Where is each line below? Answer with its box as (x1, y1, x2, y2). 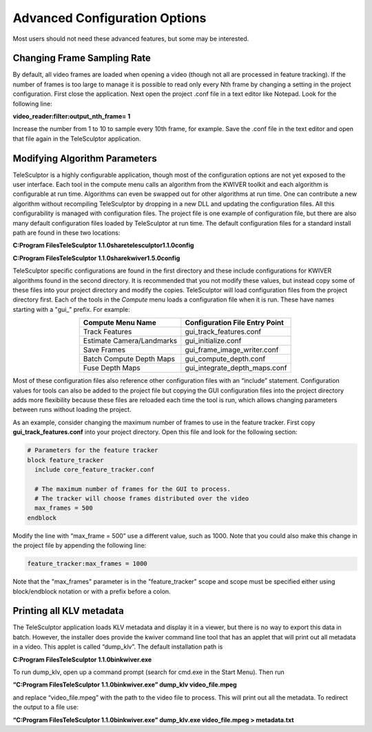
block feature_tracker (27, 456, 104, 464)
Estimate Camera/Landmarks (83, 336, 178, 346)
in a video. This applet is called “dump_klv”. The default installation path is (12, 642, 223, 651)
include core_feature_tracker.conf (34, 466, 155, 473)
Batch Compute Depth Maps (83, 354, 176, 364)
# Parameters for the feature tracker (27, 446, 158, 455)
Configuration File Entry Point (185, 318, 284, 328)
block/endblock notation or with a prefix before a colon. (12, 587, 172, 595)
